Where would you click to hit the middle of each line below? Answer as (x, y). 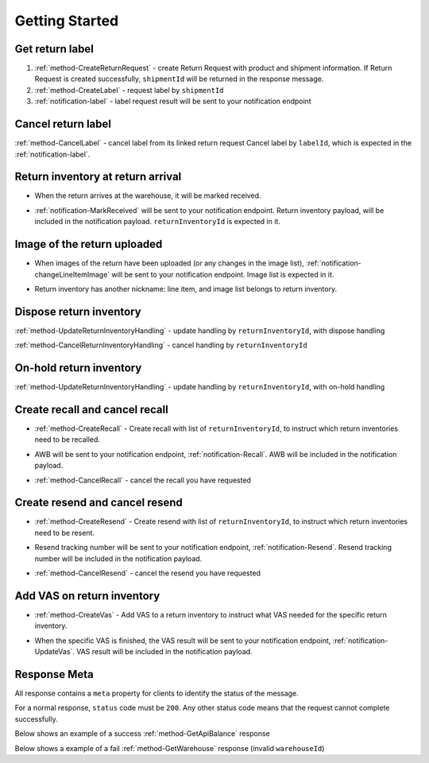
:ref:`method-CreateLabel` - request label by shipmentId (129, 90)
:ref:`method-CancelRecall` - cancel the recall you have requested (143, 480)
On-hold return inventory (78, 368)
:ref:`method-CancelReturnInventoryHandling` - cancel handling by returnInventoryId (161, 345)
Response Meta (54, 674)
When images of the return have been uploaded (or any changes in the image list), (170, 263)
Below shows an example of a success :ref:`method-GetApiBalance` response (142, 734)
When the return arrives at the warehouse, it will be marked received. (148, 196)
